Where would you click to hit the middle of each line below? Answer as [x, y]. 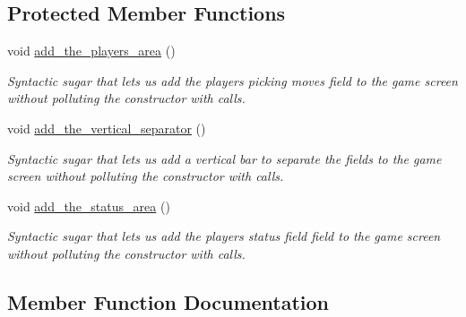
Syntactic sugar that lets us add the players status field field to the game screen [224, 236]
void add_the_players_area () [91, 51]
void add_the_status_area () [89, 206]
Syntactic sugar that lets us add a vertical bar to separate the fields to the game [224, 158]
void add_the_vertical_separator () [107, 128]
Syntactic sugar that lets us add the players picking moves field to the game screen [233, 80]
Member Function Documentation [168, 301]
